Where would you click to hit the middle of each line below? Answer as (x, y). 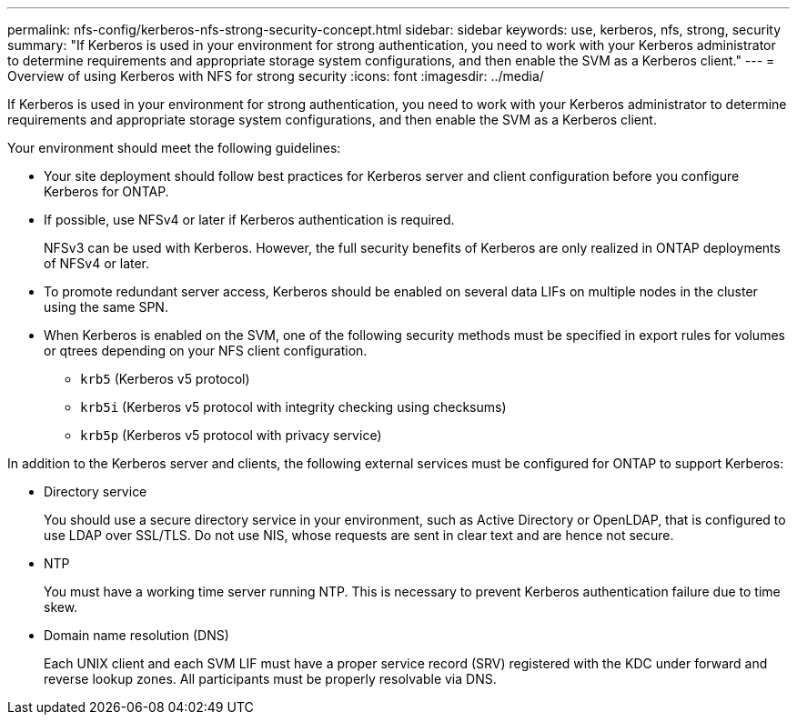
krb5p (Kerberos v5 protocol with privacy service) (231, 435)
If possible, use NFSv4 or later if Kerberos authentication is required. (249, 220)
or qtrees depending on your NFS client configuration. (206, 351)
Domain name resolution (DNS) (136, 635)
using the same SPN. (106, 307)
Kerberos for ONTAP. (106, 191)
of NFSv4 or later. (97, 263)
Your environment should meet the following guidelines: (174, 148)
